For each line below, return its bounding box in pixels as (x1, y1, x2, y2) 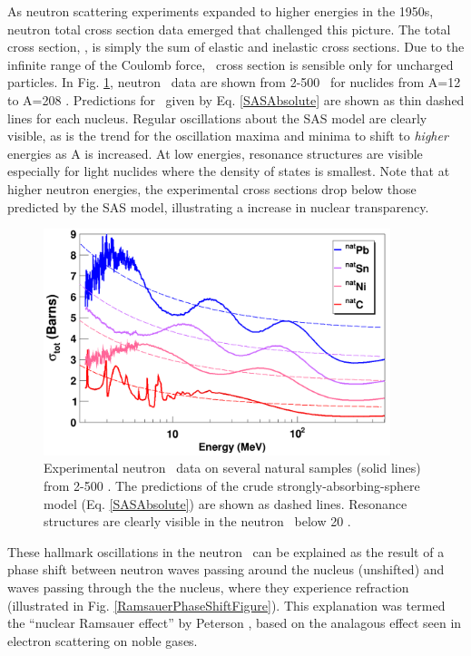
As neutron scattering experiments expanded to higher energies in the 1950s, (7, 2, 434, 20)
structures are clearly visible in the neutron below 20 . (44, 512, 351, 531)
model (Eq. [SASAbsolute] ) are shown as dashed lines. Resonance (44, 494, 407, 513)
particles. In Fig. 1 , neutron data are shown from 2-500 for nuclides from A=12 (7, 73, 461, 92)
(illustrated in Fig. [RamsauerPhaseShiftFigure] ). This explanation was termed (7, 595, 446, 614)
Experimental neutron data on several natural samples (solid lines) (44, 458, 421, 477)
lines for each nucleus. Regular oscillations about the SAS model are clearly (7, 108, 427, 127)
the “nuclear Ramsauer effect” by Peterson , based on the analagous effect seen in (7, 613, 462, 632)
